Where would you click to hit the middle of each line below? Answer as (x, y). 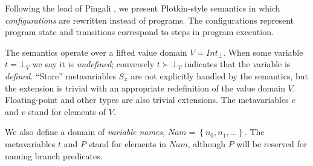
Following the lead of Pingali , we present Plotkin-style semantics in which (143, 8)
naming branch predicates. (54, 155)
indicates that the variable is (237, 64)
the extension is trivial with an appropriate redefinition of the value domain (145, 88)
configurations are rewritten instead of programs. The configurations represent (150, 20)
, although (207, 143)
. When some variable (263, 52)
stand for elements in (127, 143)
